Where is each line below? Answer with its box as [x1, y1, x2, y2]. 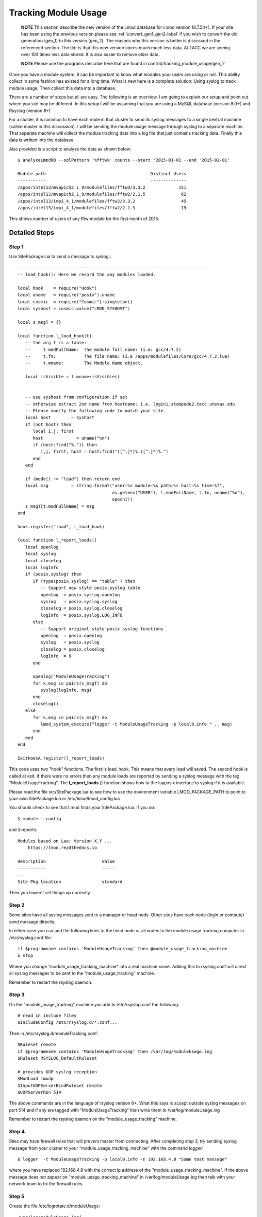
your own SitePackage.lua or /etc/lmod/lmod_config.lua [9, 795, 120, 801]
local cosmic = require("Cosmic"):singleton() [17, 299, 133, 304]
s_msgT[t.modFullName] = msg [25, 503, 95, 509]
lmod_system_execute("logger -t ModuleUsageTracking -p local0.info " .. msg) [40, 721, 233, 727]
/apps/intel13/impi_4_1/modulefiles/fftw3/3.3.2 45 [17, 198, 187, 204]
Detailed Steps [9, 229, 54, 237]
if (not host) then [25, 422, 72, 427]
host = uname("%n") [33, 435, 110, 441]
